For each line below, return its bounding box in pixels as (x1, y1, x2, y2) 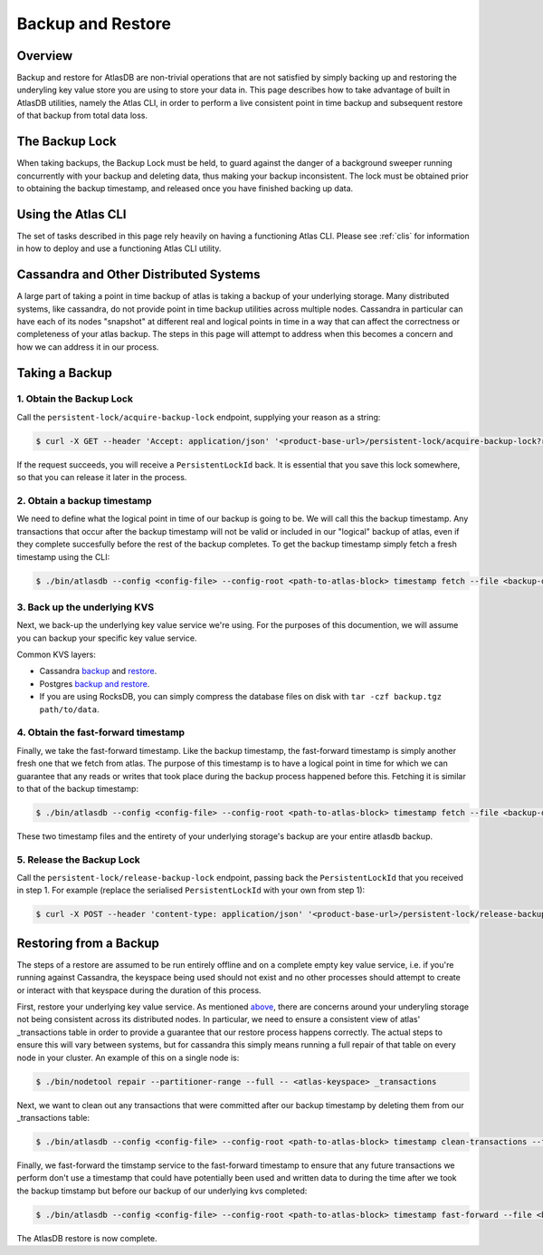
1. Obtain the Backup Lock (16, 392, 133, 405)
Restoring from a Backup (16, 935, 160, 951)
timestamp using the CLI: (16, 551, 110, 562)
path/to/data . (39, 703, 100, 715)
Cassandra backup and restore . (39, 666, 157, 677)
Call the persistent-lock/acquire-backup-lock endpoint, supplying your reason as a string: (16, 411, 381, 422)
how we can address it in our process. (16, 341, 159, 352)
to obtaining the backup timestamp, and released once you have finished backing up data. (16, 182, 354, 194)
